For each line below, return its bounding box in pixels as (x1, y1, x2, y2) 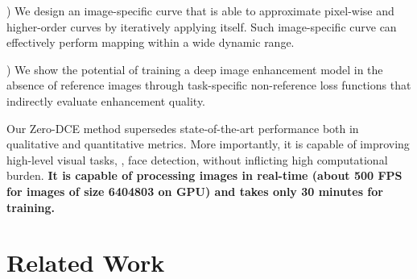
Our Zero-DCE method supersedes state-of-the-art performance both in (6, 119, 359, 136)
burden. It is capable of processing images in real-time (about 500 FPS (6, 167, 403, 184)
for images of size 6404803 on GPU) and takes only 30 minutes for (6, 182, 383, 199)
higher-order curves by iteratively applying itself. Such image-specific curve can (6, 18, 397, 35)
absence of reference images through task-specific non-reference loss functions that (6, 77, 411, 94)
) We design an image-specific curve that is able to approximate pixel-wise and (6, 2, 394, 19)
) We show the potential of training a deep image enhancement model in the (6, 60, 383, 77)
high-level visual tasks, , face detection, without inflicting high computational (6, 151, 388, 168)
